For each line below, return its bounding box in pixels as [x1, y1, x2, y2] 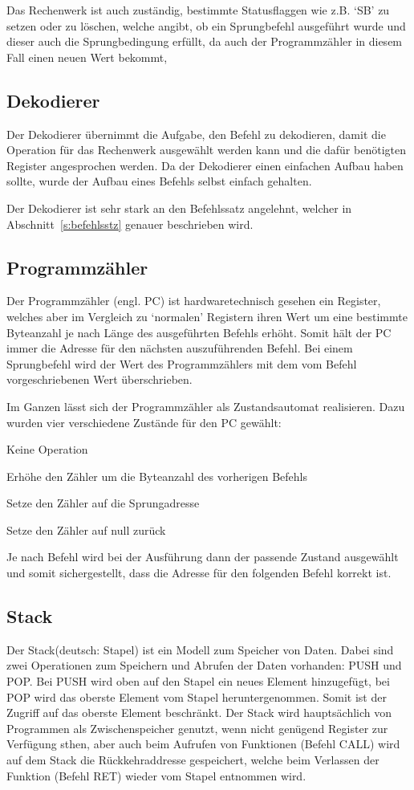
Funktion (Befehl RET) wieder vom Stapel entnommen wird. [6, 767, 306, 784]
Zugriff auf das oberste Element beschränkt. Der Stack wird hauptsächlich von [6, 704, 392, 721]
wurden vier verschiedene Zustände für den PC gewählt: [6, 413, 282, 430]
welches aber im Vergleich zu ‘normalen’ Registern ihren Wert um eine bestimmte [6, 307, 408, 324]
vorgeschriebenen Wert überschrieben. [6, 371, 193, 388]
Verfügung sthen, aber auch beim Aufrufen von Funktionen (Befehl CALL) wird [6, 735, 400, 752]
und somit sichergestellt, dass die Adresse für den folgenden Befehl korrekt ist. [6, 564, 392, 581]
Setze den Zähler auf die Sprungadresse [6, 495, 200, 511]
